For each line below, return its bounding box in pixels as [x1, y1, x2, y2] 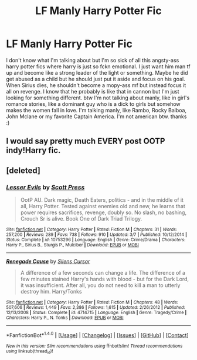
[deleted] [6, 165, 41, 175]
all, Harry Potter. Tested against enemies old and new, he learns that [20, 203, 186, 210]
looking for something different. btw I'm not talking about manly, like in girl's [6, 94, 190, 101]
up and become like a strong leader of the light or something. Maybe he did [6, 69, 189, 76]
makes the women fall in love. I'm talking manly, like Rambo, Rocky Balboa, [6, 106, 186, 114]
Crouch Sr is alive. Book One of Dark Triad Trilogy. [20, 215, 142, 222]
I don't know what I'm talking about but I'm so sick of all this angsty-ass [6, 56, 179, 64]
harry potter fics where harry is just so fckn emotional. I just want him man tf [6, 63, 191, 70]
